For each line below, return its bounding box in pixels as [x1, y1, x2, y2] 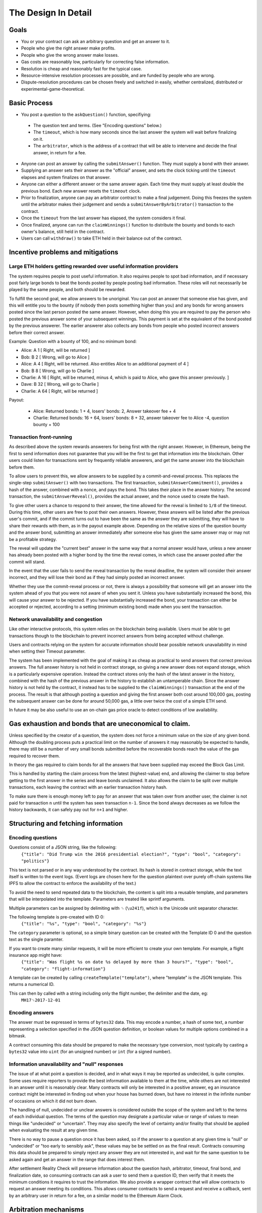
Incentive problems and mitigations [9, 248, 118, 257]
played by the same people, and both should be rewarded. [9, 287, 126, 293]
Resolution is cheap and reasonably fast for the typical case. [21, 66, 142, 71]
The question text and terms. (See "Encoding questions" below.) [33, 123, 162, 129]
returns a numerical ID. [9, 982, 55, 987]
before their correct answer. [9, 329, 65, 335]
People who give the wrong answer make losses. [21, 52, 119, 58]
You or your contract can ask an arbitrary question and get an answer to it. [21, 39, 170, 45]
